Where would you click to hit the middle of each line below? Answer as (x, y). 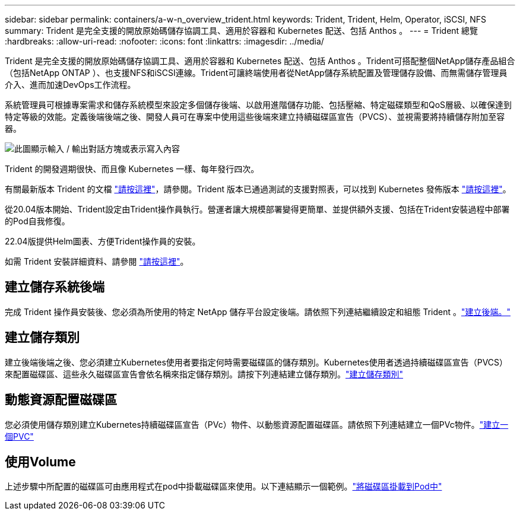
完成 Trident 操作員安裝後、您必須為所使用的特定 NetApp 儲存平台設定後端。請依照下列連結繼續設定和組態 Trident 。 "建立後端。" (258, 311)
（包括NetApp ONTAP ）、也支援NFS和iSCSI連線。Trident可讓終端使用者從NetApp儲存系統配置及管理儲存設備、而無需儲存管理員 (256, 73)
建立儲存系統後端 (55, 287)
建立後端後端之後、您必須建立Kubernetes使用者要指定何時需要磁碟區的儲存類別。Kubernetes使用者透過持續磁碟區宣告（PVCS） (256, 362)
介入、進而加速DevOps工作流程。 (70, 85)
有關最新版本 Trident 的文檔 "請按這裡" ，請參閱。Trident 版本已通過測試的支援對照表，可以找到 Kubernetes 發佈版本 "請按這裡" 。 (258, 189)
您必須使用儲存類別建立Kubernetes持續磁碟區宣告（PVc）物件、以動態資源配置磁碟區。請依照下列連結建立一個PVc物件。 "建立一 (257, 424)
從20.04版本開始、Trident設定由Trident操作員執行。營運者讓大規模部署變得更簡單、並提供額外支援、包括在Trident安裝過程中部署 (257, 209)
